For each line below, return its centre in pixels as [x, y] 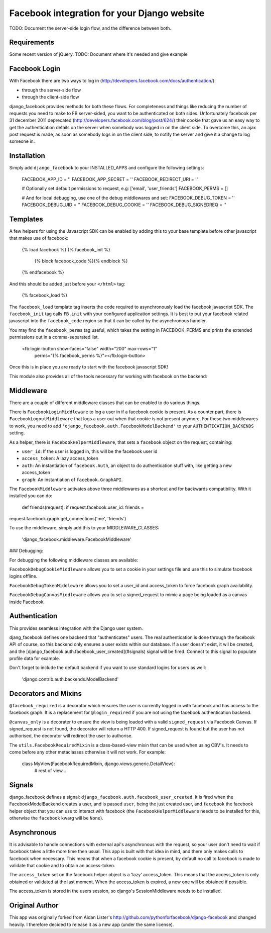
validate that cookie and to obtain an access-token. [62, 866]
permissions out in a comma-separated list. [54, 337]
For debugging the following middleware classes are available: [74, 560]
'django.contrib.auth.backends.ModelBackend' [70, 679]
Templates [26, 219]
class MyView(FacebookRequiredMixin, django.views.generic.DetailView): [98, 764]
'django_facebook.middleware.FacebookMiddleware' [77, 539]
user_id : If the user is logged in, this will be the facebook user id [90, 451]
